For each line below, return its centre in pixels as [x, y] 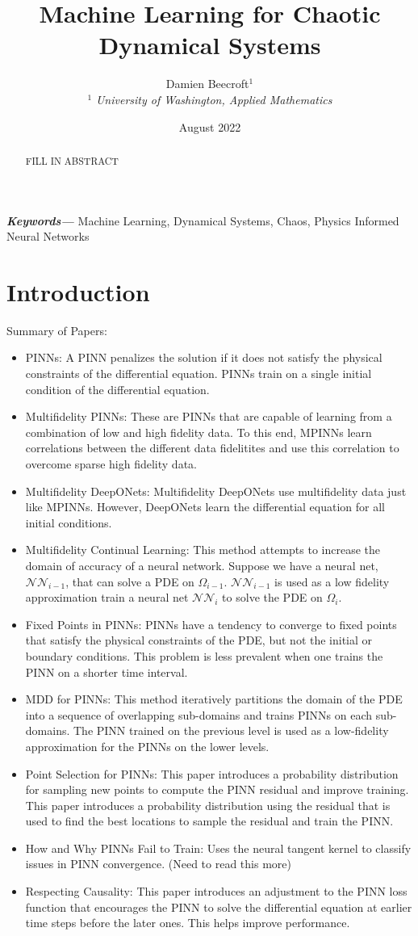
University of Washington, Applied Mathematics [214, 99]
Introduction [78, 291]
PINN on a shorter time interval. [107, 672]
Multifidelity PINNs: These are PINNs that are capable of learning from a [209, 416]
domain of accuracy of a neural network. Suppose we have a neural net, [202, 565]
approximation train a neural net [107, 597]
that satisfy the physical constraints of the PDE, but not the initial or [199, 640]
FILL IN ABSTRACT [72, 160]
